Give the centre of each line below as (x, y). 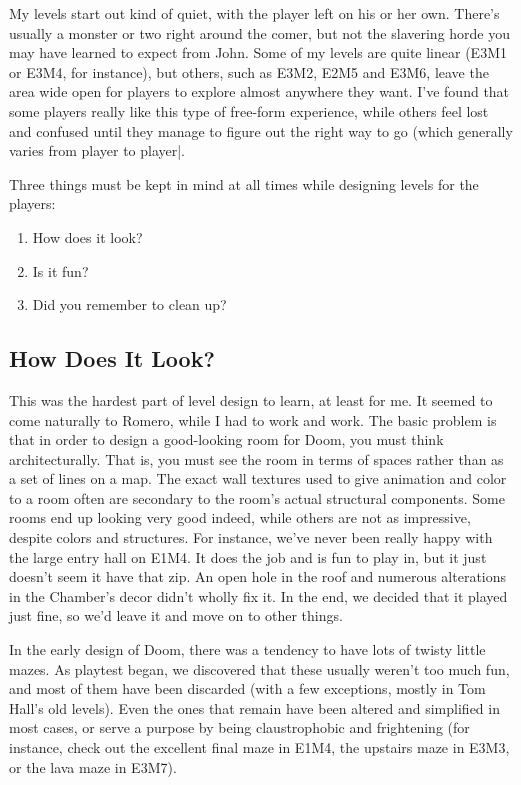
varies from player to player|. (97, 150)
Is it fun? (60, 270)
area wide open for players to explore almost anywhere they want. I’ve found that (259, 91)
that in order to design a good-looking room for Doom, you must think (226, 439)
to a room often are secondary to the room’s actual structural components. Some (257, 497)
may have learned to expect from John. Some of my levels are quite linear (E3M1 (258, 52)
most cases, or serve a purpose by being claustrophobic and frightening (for (239, 727)
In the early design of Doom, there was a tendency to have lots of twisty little (247, 649)
